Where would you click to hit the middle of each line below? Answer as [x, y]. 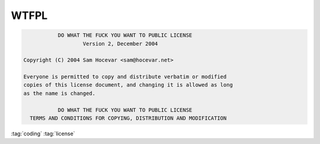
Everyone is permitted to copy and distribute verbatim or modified [125, 77]
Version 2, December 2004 [120, 44]
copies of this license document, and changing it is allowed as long [128, 85]
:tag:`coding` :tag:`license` [43, 134]
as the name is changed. [60, 93]
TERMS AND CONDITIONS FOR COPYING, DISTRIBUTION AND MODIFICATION [128, 118]
